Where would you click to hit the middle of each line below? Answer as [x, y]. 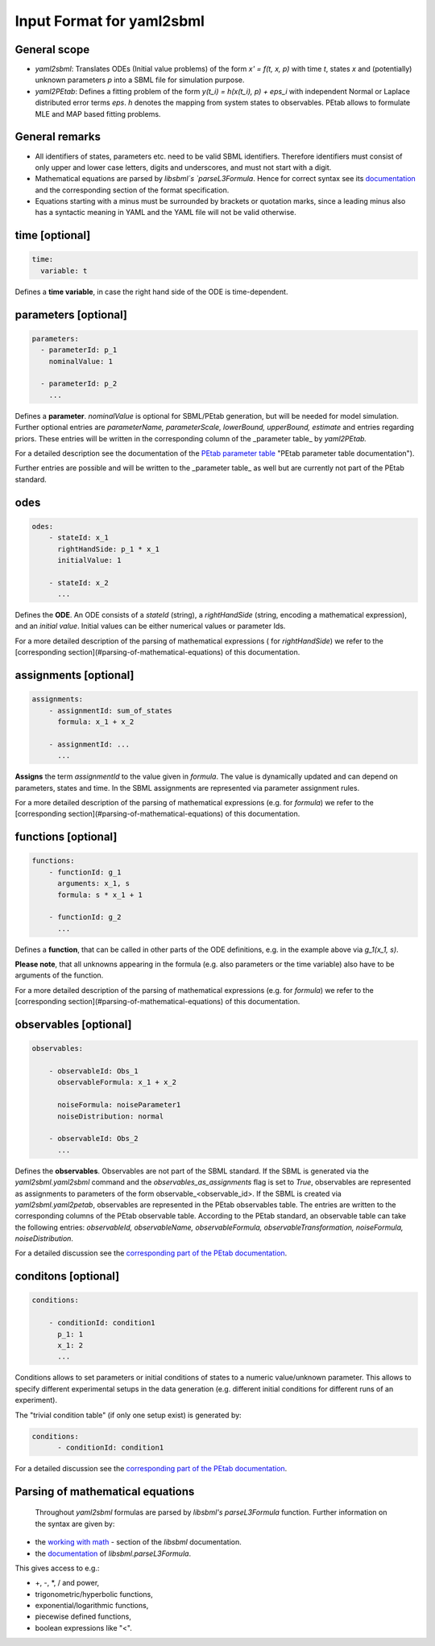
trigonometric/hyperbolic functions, [94, 1594]
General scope [52, 50]
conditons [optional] [67, 1276]
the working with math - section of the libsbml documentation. [138, 1542]
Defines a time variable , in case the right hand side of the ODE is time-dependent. [151, 292]
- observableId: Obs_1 [93, 1071]
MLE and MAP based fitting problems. [98, 114]
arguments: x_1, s [94, 883]
